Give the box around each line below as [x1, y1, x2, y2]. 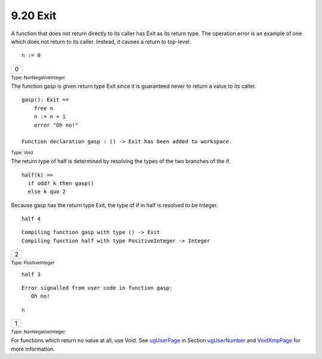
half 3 [21, 271, 41, 278]
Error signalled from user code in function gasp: [21, 284, 173, 291]
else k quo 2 [27, 188, 66, 195]
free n [33, 105, 54, 112]
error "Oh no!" [33, 121, 79, 128]
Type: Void [11, 149, 33, 155]
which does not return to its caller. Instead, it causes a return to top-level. [11, 38, 191, 45]
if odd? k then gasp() [27, 180, 94, 186]
